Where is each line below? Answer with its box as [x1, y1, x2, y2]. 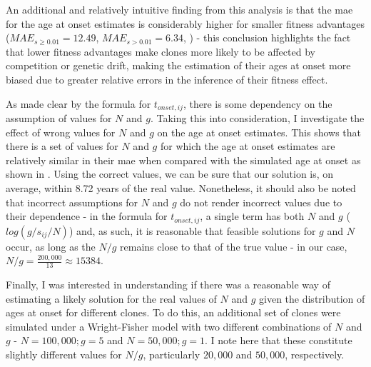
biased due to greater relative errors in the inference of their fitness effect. [6, 71, 328, 86]
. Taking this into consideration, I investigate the [150, 111, 365, 126]
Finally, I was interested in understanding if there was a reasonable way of [6, 277, 330, 292]
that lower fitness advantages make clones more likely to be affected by [6, 44, 315, 59]
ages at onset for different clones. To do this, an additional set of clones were [6, 305, 341, 320]
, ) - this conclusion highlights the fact [183, 30, 351, 45]
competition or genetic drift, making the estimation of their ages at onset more [6, 58, 351, 73]
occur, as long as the [6, 238, 96, 253]
